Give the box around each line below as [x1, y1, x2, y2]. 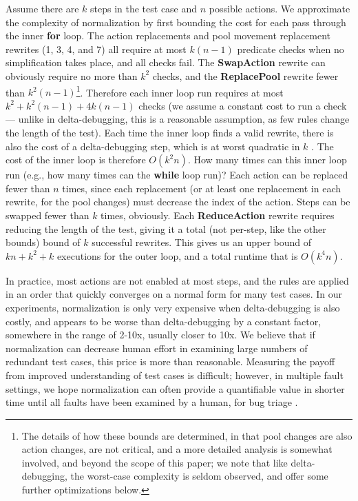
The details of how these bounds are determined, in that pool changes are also [21, 428, 352, 442]
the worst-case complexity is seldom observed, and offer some [70, 469, 328, 483]
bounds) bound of [6, 235, 81, 249]
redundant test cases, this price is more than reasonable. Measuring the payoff [6, 354, 335, 369]
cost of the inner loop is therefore [6, 152, 146, 167]
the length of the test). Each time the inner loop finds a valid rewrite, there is [6, 125, 334, 139]
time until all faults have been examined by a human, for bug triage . [6, 395, 298, 409]
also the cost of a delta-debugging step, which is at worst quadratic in [6, 139, 300, 153]
